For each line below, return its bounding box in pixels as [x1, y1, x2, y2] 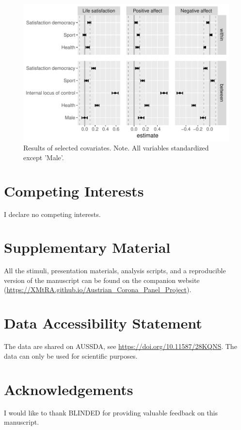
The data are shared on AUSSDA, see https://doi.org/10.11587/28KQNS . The [4, 341, 237, 351]
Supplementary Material [4, 237, 171, 257]
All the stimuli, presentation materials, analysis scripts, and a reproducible [4, 265, 226, 276]
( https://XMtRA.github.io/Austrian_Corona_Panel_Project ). [4, 284, 192, 295]
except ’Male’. [23, 152, 64, 162]
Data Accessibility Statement [4, 313, 202, 333]
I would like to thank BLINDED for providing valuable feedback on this [4, 407, 218, 417]
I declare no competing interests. [4, 209, 101, 219]
